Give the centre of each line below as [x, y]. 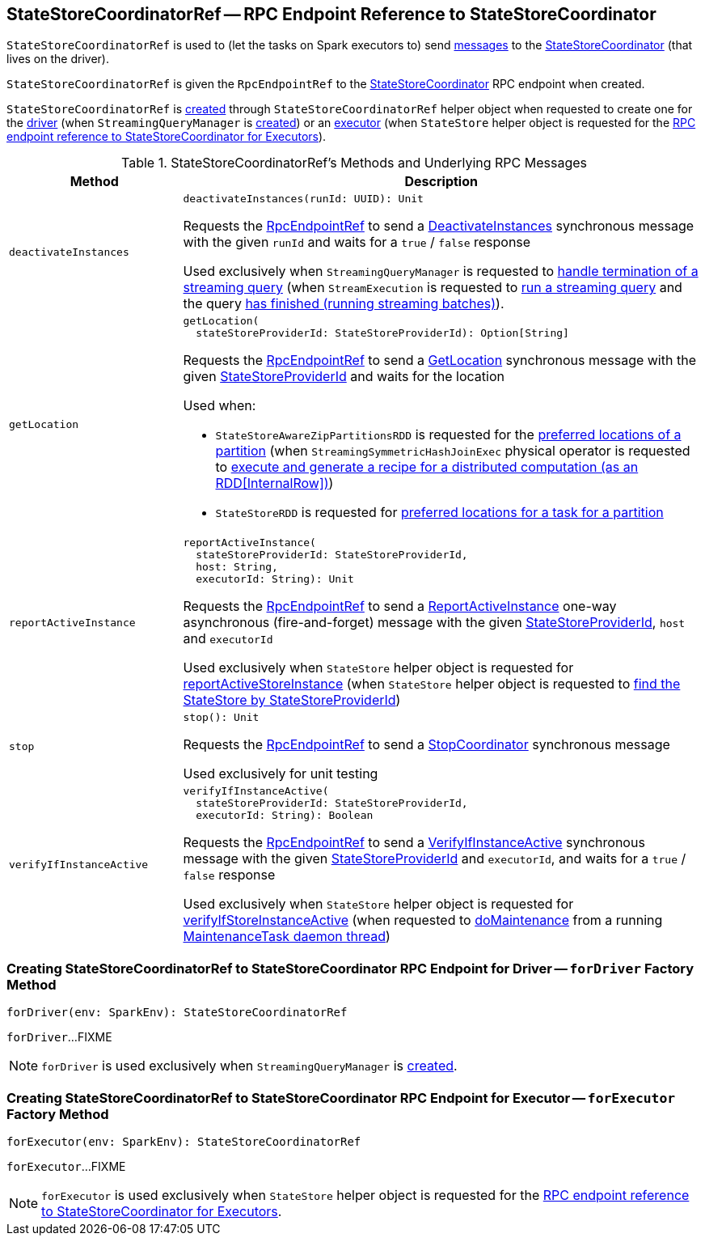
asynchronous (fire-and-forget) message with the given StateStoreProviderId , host [434, 623]
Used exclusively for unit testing [281, 774]
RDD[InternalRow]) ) [274, 483]
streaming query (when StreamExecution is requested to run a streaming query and [433, 288]
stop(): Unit [221, 718]
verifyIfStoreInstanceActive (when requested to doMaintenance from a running [423, 920]
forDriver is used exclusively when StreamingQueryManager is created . [249, 1066]
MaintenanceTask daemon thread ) [287, 937]
